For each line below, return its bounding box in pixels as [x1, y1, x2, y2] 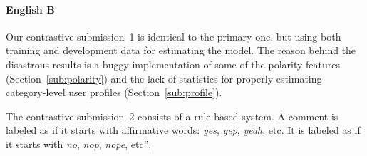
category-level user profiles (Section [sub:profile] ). [6, 85, 222, 100]
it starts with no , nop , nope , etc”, [6, 136, 152, 151]
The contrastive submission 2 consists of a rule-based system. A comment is [6, 108, 338, 123]
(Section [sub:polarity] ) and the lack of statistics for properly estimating [6, 71, 322, 85]
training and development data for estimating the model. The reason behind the [6, 43, 356, 58]
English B [6, 1, 55, 16]
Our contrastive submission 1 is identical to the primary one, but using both [6, 28, 341, 43]
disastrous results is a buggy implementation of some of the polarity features [6, 56, 340, 71]
